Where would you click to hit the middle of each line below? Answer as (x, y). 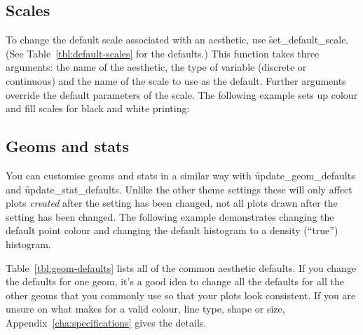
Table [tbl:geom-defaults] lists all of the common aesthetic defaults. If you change (181, 267)
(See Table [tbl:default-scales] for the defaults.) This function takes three (163, 53)
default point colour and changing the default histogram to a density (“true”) (172, 230)
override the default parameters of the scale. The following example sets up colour (182, 94)
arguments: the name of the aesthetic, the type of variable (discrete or (156, 67)
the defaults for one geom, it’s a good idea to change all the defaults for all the (175, 281)
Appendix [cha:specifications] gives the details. (106, 322)
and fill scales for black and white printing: (98, 108)
